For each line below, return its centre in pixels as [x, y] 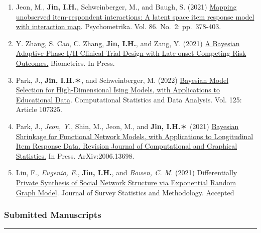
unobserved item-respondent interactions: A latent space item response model [135, 16]
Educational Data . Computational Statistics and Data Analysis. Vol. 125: [129, 99]
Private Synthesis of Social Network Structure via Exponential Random [126, 182]
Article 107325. [39, 109]
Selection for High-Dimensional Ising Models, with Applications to [118, 90]
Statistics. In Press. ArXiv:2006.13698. [75, 155]
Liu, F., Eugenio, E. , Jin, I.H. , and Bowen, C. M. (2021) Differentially [126, 172]
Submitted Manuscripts [53, 215]
